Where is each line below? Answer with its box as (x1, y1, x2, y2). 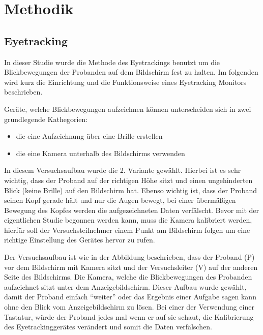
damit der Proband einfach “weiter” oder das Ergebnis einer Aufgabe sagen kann (4, 291, 256, 302)
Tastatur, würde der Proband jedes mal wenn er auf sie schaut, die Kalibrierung (4, 311, 254, 322)
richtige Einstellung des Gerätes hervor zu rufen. (4, 234, 155, 245)
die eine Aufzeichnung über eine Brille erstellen (16, 131, 163, 141)
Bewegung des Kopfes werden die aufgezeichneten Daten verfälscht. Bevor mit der (4, 204, 259, 215)
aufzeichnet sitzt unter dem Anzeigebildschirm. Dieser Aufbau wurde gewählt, (4, 281, 247, 292)
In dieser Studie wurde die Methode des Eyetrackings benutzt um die (4, 56, 220, 67)
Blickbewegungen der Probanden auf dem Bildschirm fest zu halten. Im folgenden (4, 67, 258, 77)
